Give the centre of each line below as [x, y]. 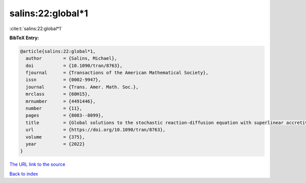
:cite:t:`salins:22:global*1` [36, 29]
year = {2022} [55, 144]
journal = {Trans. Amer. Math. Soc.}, [82, 87]
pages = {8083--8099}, [65, 115]
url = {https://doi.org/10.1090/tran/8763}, [96, 130]
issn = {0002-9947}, [63, 80]
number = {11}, [54, 109]
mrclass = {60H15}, [58, 94]
